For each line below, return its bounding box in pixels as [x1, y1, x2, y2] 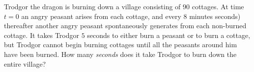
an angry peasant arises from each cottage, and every [21, 11, 181, 21]
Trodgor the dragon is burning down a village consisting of [4, 1, 181, 11]
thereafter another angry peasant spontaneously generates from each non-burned [4, 20, 247, 31]
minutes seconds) [189, 11, 241, 21]
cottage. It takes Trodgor [4, 30, 79, 40]
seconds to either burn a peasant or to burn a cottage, [87, 30, 251, 40]
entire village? [4, 58, 46, 69]
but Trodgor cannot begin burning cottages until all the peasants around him [4, 39, 237, 50]
